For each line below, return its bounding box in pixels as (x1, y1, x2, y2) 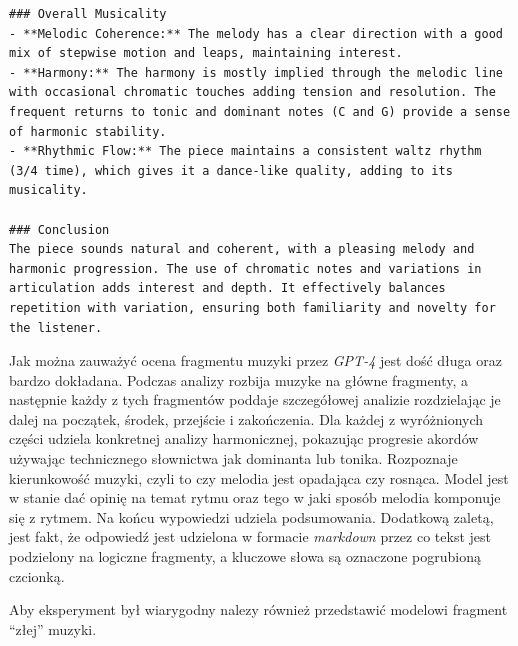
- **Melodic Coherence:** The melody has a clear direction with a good (9, 26, 503, 41)
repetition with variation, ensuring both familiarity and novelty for (9, 300, 496, 315)
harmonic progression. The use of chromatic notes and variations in (9, 261, 482, 276)
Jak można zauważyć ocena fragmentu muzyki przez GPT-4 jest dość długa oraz (9, 350, 502, 371)
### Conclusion (9, 222, 110, 237)
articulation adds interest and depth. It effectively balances (9, 281, 446, 296)
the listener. (9, 320, 103, 335)
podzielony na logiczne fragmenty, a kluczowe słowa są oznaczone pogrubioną (9, 546, 481, 567)
